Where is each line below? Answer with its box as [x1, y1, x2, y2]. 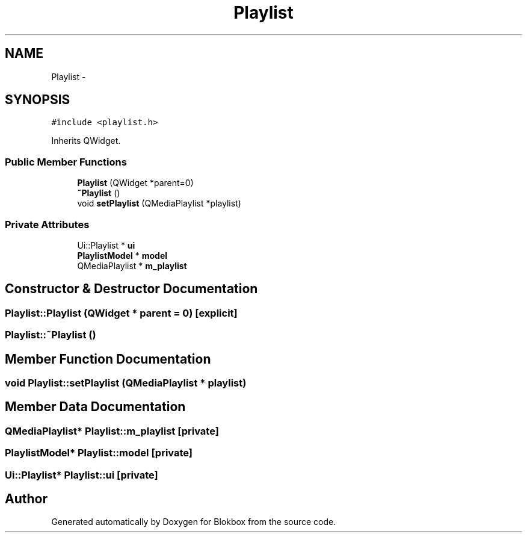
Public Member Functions [5, 155, 127, 168]
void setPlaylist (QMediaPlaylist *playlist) [77, 198, 241, 209]
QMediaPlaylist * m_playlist [77, 260, 187, 271]
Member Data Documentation [5, 399, 186, 415]
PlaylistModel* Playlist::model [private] [5, 447, 193, 459]
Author [5, 491, 48, 507]
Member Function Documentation [5, 351, 211, 367]
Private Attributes [5, 218, 90, 231]
